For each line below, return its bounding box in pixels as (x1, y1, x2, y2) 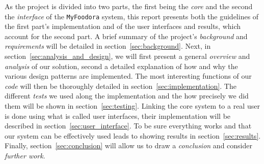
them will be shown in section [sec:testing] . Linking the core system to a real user (5, 101, 260, 111)
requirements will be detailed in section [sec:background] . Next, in (5, 41, 211, 51)
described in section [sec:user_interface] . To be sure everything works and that (5, 120, 252, 131)
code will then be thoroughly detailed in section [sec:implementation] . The (5, 80, 236, 91)
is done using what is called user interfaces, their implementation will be (5, 110, 231, 121)
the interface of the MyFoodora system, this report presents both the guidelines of (5, 11, 259, 21)
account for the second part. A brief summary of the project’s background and (5, 30, 248, 41)
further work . (5, 150, 45, 160)
